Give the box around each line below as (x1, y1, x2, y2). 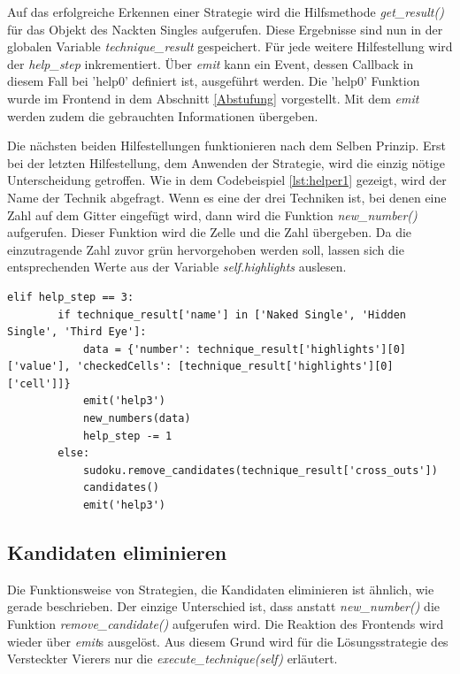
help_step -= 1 (82, 429, 172, 442)
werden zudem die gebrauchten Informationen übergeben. (7, 106, 318, 125)
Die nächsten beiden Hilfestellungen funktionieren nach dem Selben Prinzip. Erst (7, 136, 447, 155)
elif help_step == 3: (7, 290, 134, 303)
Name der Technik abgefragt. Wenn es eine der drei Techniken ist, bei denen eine (7, 188, 447, 206)
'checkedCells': (76, 360, 172, 373)
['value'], (7, 360, 71, 373)
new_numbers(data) (82, 412, 191, 425)
